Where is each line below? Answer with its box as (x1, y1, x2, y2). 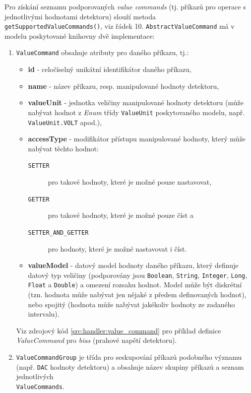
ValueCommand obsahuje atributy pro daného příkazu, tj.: (16, 47, 189, 58)
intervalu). (28, 309, 60, 319)
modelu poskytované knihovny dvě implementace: (4, 30, 155, 41)
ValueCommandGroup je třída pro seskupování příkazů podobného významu (16, 352, 242, 362)
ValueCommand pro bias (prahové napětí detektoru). (16, 335, 177, 345)
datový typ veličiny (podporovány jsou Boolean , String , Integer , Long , (28, 269, 248, 280)
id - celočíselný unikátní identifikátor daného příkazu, (28, 64, 191, 74)
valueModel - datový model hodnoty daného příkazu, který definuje (28, 260, 239, 270)
